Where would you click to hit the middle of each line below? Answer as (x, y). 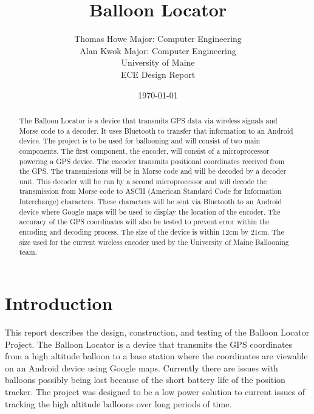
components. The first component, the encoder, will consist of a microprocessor (144, 150)
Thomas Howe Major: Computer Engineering (158, 39)
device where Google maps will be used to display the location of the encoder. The (150, 211)
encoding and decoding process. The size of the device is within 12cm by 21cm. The (152, 232)
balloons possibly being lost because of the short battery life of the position (145, 380)
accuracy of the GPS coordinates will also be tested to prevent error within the (144, 222)
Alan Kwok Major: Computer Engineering (158, 50)
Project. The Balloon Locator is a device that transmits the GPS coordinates (149, 344)
